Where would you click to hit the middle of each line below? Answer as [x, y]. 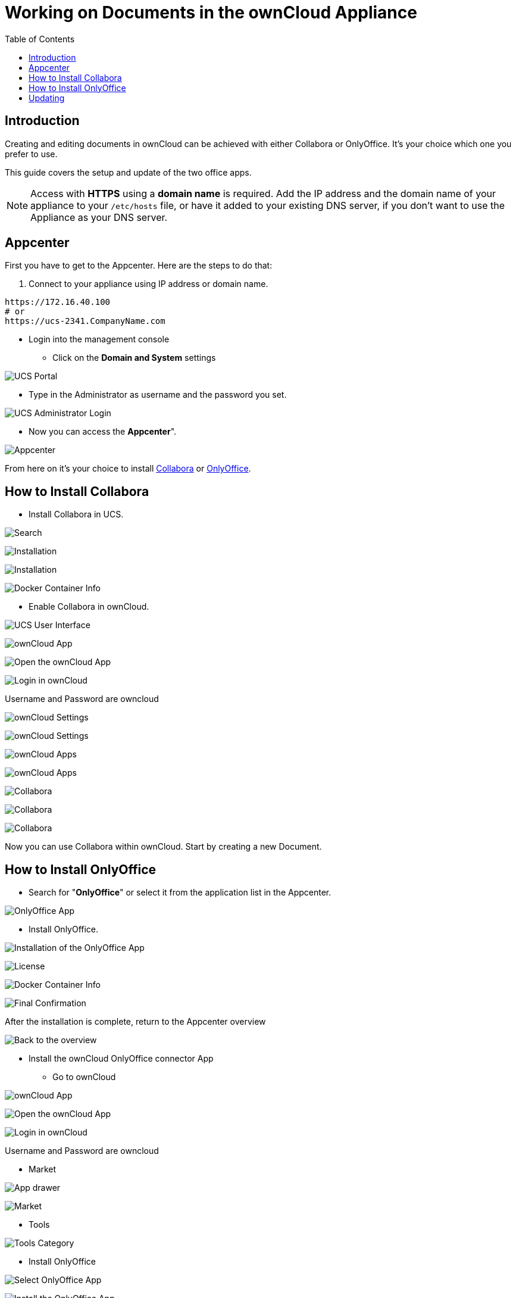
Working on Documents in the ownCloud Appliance [211, 13]
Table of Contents [40, 39]
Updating [47, 98]
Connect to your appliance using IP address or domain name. [148, 284]
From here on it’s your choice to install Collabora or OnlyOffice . [128, 469]
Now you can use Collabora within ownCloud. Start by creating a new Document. [163, 847]
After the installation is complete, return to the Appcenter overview [135, 1022]
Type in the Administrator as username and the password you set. [158, 395]
